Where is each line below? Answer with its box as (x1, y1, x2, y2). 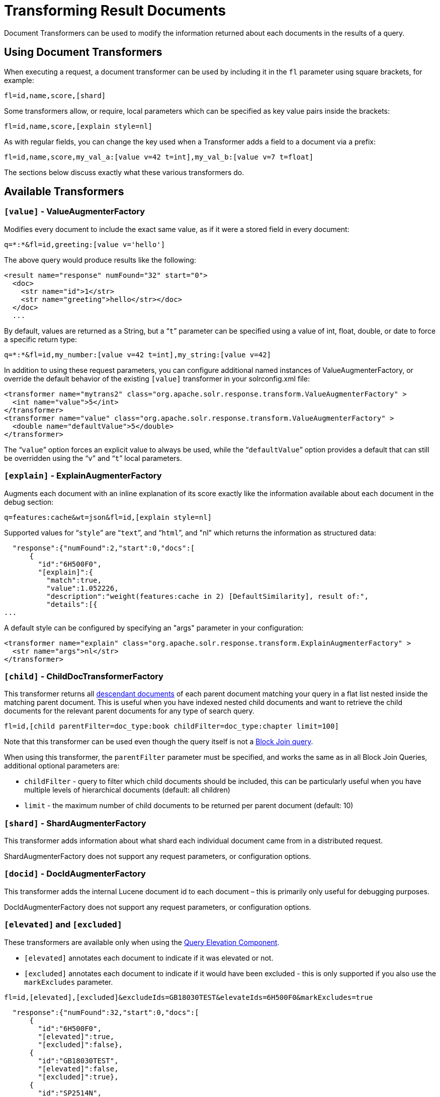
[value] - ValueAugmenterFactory (4, 206, 145, 217)
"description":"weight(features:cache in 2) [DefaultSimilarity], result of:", (46, 592, 369, 600)
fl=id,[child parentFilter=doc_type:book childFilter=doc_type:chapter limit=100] (4, 722, 339, 731)
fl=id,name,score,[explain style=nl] (4, 122, 153, 130)
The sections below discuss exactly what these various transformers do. (4, 168, 244, 177)
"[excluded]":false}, (38, 1040, 123, 1049)
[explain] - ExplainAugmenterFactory (4, 471, 162, 481)
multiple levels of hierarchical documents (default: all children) (24, 786, 230, 795)
